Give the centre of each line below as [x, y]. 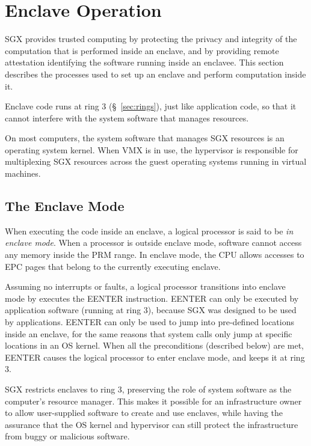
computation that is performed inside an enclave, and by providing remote [142, 50]
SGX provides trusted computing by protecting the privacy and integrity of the [151, 39]
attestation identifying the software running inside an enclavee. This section [144, 62]
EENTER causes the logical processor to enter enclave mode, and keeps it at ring [155, 357]
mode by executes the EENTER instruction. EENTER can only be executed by [152, 298]
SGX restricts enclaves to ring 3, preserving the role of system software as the [148, 389]
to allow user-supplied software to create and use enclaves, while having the [144, 413]
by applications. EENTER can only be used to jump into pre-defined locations [149, 322]
